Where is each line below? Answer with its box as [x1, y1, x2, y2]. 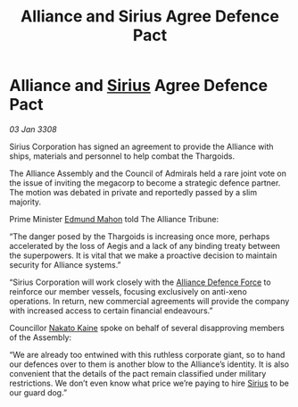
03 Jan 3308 [9, 123, 57, 135]
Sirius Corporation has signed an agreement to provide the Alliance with [9, 141, 274, 152]
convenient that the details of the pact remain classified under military [9, 368, 267, 378]
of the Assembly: [9, 332, 72, 343]
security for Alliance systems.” [9, 259, 122, 270]
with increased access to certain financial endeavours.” [9, 305, 213, 316]
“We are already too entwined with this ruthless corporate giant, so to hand [9, 349, 286, 360]
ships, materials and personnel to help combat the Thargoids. [9, 150, 235, 162]
